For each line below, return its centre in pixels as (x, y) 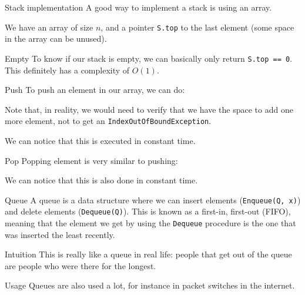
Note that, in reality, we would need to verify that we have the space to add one (149, 109)
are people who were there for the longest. (81, 265)
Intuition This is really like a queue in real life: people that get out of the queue (148, 254)
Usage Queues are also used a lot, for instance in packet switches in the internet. (150, 285)
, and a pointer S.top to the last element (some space (197, 27)
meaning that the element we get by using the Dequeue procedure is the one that (150, 223)
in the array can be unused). (56, 38)
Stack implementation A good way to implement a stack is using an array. (138, 7)
